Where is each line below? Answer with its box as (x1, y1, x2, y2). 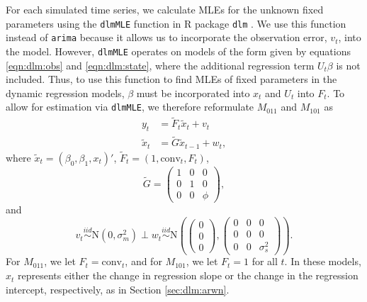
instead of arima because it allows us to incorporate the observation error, (6, 30, 327, 45)
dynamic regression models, (6, 85, 125, 100)
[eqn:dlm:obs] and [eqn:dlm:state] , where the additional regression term (6, 57, 315, 72)
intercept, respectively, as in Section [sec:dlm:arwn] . (6, 281, 230, 296)
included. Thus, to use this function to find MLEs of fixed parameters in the (6, 72, 337, 86)
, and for (125, 254, 162, 269)
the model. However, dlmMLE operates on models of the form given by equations (6, 43, 351, 58)
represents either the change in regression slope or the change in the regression (18, 268, 358, 283)
